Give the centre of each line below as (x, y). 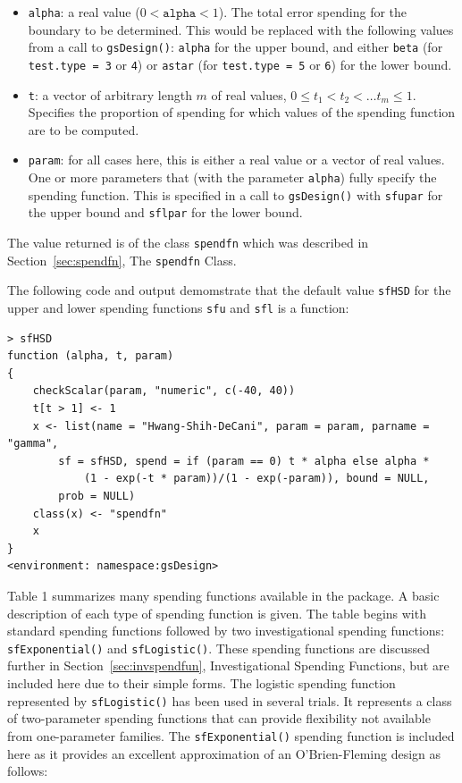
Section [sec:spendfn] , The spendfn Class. (122, 260)
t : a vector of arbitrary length (110, 94)
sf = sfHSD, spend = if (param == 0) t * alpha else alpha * (244, 461)
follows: (28, 771)
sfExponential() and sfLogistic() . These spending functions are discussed (219, 648)
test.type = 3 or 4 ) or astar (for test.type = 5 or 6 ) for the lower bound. (240, 64)
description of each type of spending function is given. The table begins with (217, 613)
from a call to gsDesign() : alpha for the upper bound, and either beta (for (235, 47)
